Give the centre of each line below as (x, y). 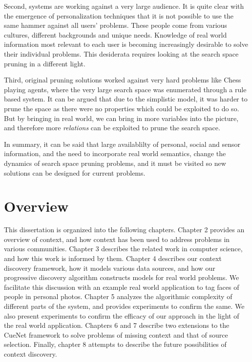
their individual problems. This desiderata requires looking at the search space (121, 53)
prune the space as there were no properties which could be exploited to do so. (122, 108)
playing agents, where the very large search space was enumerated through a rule (125, 89)
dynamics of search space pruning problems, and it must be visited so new (115, 163)
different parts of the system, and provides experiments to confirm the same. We (124, 306)
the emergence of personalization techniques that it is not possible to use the (119, 15)
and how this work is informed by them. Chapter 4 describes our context (113, 258)
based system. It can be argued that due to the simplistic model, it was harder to (126, 99)
